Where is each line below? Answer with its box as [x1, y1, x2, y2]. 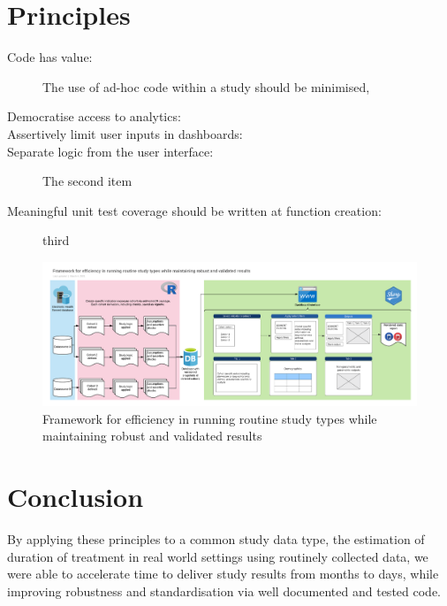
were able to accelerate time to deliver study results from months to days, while [7, 564, 439, 583]
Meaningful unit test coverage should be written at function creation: [7, 201, 382, 219]
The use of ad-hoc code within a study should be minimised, [42, 77, 370, 96]
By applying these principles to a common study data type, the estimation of [7, 530, 425, 548]
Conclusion [7, 479, 144, 515]
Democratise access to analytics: [7, 107, 181, 126]
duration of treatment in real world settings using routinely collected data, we [7, 547, 428, 565]
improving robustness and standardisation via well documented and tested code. [7, 581, 441, 600]
